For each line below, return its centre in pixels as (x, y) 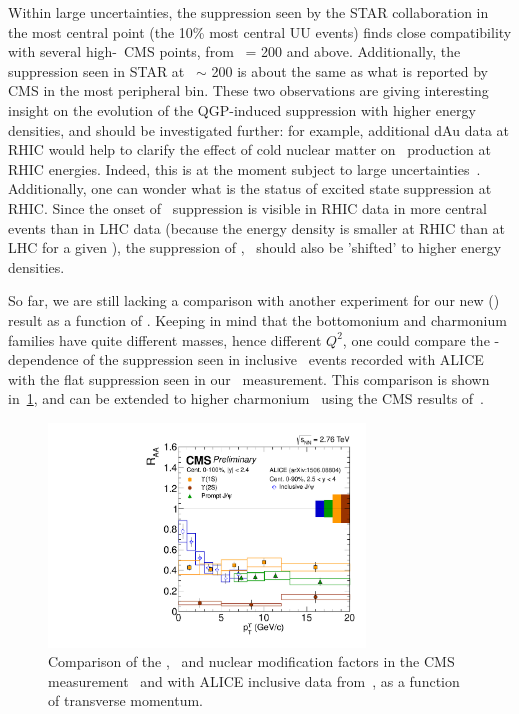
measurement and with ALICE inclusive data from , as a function (254, 680)
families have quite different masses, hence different (165, 339)
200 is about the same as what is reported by (349, 70)
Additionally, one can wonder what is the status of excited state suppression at (250, 188)
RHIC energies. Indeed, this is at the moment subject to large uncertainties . (244, 168)
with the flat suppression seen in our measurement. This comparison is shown (249, 378)
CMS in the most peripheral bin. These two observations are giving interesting (248, 90)
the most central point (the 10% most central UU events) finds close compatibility (260, 31)
